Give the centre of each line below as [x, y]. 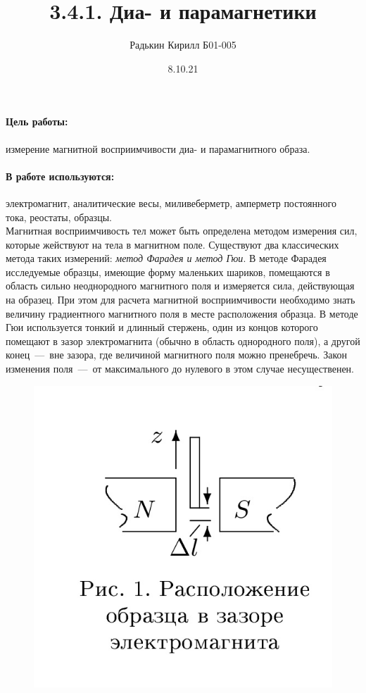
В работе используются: [60, 176]
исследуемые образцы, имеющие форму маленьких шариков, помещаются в [168, 271]
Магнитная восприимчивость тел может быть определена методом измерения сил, [182, 231]
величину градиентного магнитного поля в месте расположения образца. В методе [182, 313]
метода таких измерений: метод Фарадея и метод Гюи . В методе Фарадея [166, 258]
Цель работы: [37, 121]
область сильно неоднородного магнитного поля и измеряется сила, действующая [180, 286]
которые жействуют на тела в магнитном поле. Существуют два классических [172, 244]
